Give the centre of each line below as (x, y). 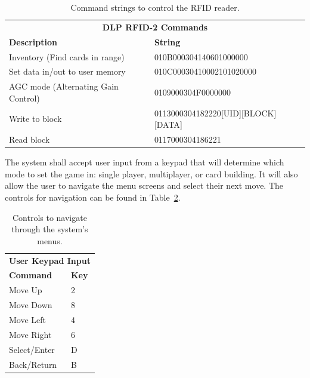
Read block (30, 139)
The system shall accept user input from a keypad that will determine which (145, 162)
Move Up (26, 290)
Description (33, 42)
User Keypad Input (50, 260)
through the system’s (50, 229)
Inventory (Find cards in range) (67, 56)
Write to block (35, 119)
